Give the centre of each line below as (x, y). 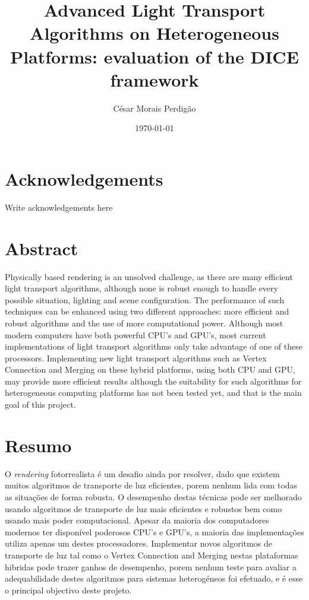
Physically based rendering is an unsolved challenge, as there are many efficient (149, 276)
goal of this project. (40, 404)
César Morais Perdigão (154, 108)
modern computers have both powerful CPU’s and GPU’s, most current (135, 334)
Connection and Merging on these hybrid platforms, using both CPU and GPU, (150, 369)
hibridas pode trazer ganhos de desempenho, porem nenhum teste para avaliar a (151, 566)
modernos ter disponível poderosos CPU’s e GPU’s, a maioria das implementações (154, 531)
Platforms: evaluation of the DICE (154, 56)
